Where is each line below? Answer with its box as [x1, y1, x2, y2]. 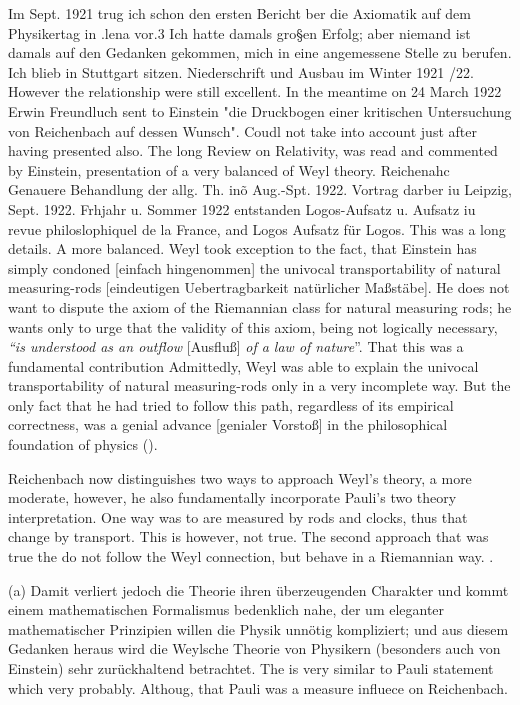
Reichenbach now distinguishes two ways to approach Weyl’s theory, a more [8, 467, 472, 488]
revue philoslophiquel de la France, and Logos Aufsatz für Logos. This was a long [8, 218, 506, 239]
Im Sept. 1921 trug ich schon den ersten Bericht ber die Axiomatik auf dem [8, 3, 471, 23]
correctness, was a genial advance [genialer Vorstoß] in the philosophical [8, 414, 448, 435]
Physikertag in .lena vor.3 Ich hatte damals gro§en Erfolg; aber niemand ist [8, 22, 471, 43]
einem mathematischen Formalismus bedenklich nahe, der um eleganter [8, 599, 445, 620]
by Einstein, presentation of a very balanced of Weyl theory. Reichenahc [8, 159, 450, 180]
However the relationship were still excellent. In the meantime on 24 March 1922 [8, 81, 502, 102]
